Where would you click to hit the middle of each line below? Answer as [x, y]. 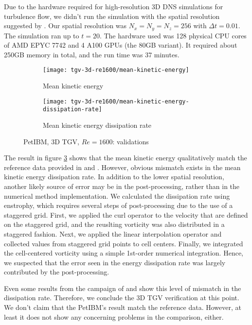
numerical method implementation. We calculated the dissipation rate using [117, 196]
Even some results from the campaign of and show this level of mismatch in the [123, 288]
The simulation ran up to [42, 35]
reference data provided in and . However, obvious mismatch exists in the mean [122, 167]
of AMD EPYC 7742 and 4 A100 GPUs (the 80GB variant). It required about [121, 45]
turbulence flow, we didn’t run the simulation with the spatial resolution [112, 16]
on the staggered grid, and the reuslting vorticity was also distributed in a [114, 224]
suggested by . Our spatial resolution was [65, 26]
